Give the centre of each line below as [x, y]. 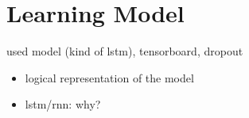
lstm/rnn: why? [63, 104]
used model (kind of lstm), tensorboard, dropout [125, 51]
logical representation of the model [109, 77]
